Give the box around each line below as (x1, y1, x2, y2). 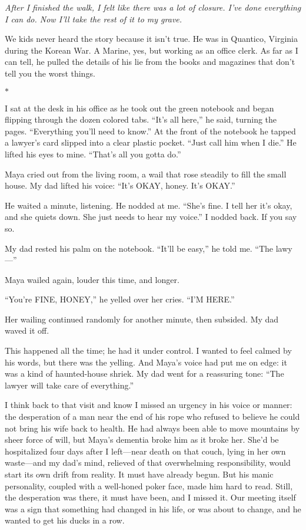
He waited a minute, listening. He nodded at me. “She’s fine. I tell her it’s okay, (5, 199, 292, 211)
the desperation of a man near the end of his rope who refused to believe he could (5, 410, 300, 423)
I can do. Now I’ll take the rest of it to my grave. (5, 12, 182, 25)
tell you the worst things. (5, 67, 95, 79)
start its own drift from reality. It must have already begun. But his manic (5, 468, 274, 480)
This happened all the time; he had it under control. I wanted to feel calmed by (5, 344, 292, 357)
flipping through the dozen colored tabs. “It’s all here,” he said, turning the (5, 113, 277, 126)
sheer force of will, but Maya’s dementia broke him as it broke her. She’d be (5, 433, 279, 446)
